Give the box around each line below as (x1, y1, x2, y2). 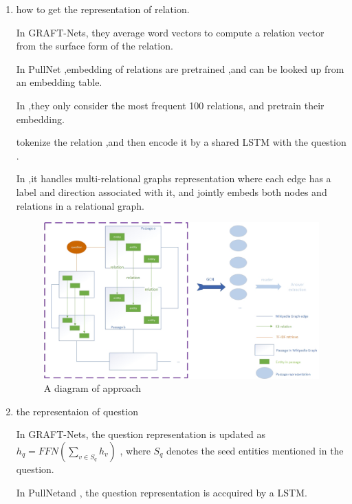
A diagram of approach (43, 381, 142, 395)
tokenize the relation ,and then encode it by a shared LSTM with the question (16, 135, 346, 149)
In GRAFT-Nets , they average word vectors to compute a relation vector (16, 25, 324, 39)
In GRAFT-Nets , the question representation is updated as (16, 427, 266, 441)
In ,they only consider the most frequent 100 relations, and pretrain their (16, 98, 324, 112)
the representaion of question (16, 404, 138, 418)
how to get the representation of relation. (16, 2, 190, 16)
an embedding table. (16, 75, 102, 89)
